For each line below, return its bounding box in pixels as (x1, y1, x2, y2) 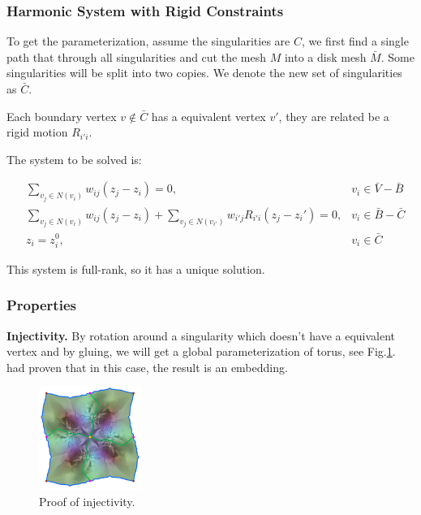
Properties (6, 295, 76, 315)
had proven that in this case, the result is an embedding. (6, 358, 288, 375)
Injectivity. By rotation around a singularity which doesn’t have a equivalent (6, 327, 396, 344)
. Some (380, 48, 415, 65)
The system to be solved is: (6, 150, 142, 167)
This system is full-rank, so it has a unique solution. (6, 260, 265, 277)
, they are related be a (278, 107, 389, 124)
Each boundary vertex (6, 107, 117, 124)
